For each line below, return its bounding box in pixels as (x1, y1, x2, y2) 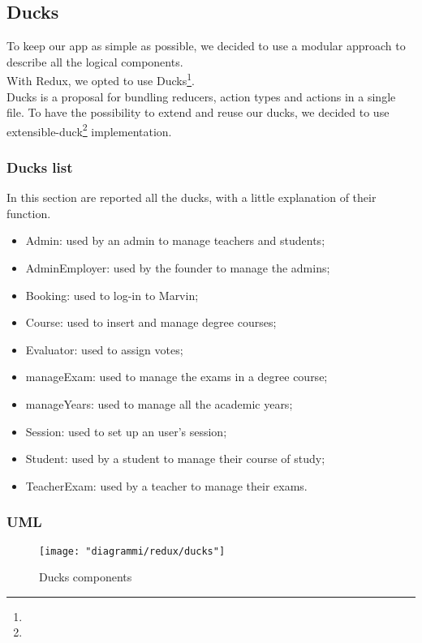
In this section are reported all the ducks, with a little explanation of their (6, 189, 377, 206)
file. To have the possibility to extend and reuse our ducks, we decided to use (6, 104, 390, 121)
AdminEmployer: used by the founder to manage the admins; (25, 259, 330, 276)
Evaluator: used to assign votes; (25, 341, 183, 358)
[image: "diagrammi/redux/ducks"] (39, 545, 226, 557)
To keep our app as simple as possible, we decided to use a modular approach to (6, 37, 406, 54)
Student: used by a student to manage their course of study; (25, 450, 325, 467)
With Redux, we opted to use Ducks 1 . (6, 70, 195, 89)
